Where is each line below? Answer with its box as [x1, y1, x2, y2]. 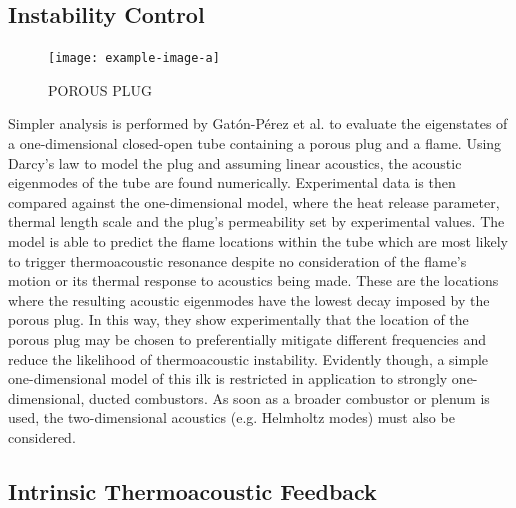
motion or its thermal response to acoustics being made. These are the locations [8, 270, 499, 291]
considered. [8, 426, 76, 447]
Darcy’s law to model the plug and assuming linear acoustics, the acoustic [8, 152, 462, 173]
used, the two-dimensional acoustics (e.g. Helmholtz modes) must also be [8, 407, 455, 428]
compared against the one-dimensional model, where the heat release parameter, [8, 191, 500, 212]
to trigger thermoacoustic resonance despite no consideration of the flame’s [8, 250, 467, 271]
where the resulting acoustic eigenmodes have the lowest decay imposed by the [8, 289, 490, 310]
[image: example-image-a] [48, 51, 220, 66]
